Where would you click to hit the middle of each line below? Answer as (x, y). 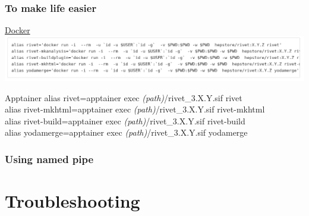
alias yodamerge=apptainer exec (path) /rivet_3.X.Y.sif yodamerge (126, 132)
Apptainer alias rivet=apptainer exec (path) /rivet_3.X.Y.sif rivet (124, 97)
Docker (18, 30)
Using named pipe (49, 159)
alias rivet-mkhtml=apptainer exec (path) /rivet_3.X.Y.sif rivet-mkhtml (135, 109)
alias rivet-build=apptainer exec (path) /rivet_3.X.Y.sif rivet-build (125, 120)
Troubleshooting (72, 201)
